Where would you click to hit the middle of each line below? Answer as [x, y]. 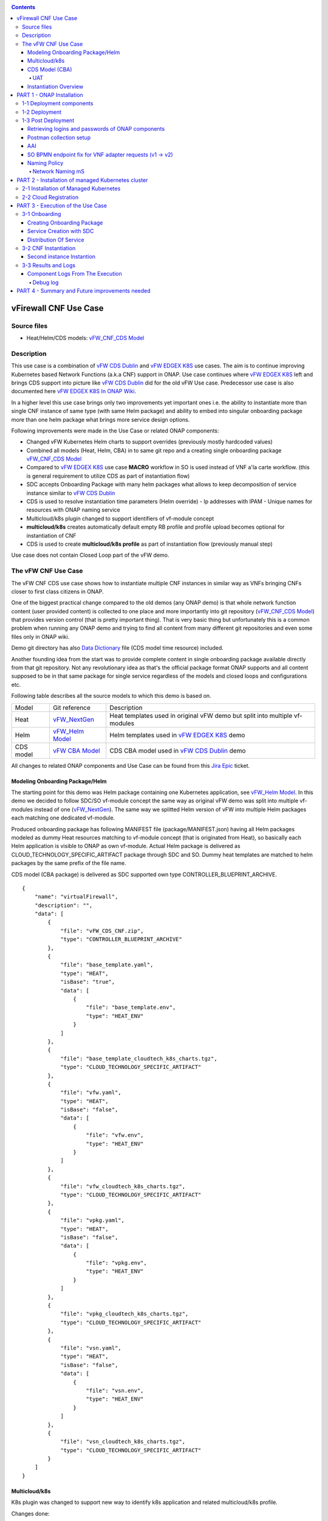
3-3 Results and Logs [49, 265]
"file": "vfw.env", [115, 1135]
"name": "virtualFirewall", [76, 897]
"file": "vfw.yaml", [91, 1093]
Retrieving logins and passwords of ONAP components [96, 129]
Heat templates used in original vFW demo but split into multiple [201, 715]
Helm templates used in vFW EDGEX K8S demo [177, 735]
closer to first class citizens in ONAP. [57, 591]
